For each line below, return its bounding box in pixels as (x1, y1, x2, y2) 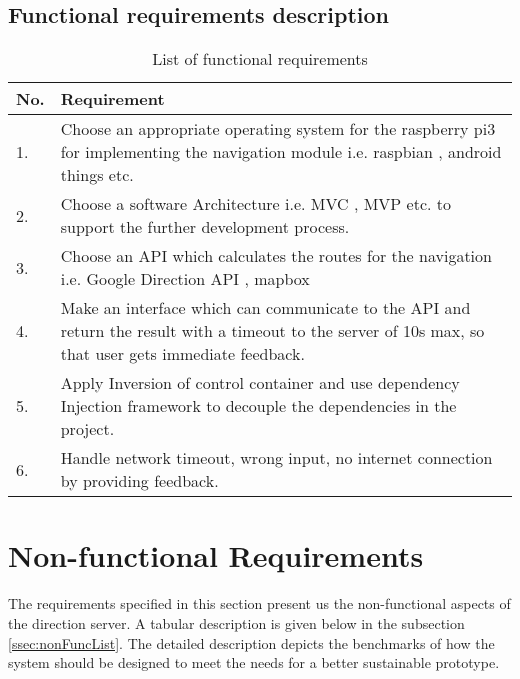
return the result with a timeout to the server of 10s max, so (60, 319, 485, 343)
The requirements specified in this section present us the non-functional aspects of (8, 593, 511, 614)
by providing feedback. (60, 469, 219, 493)
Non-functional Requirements (8, 535, 424, 576)
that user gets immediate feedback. (60, 342, 305, 366)
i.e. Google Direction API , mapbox (60, 267, 310, 291)
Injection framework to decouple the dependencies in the (60, 394, 457, 418)
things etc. (60, 163, 134, 187)
